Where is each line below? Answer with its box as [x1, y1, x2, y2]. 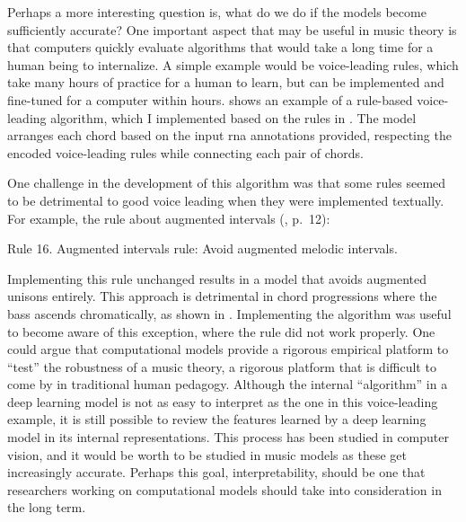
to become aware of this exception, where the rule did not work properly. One [7, 322, 435, 341]
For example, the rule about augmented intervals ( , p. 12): [7, 208, 330, 227]
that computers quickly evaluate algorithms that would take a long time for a [7, 38, 434, 57]
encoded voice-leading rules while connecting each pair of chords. [7, 143, 364, 162]
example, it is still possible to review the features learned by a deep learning [7, 410, 426, 429]
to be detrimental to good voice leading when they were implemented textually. [7, 190, 444, 209]
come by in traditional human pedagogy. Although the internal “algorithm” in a [7, 375, 448, 394]
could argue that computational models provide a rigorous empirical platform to [7, 340, 449, 358]
